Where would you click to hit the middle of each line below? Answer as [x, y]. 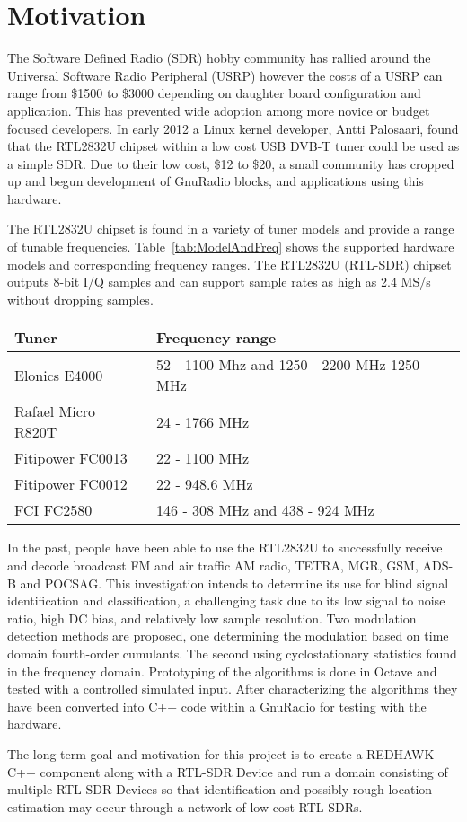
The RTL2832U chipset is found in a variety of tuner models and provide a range [231, 229]
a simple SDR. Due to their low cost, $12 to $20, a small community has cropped [231, 163]
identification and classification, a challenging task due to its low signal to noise [226, 601]
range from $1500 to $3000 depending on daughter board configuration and [214, 93]
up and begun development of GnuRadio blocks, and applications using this [216, 181]
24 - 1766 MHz [203, 421]
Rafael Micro [55, 411]
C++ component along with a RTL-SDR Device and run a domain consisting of [228, 771]
